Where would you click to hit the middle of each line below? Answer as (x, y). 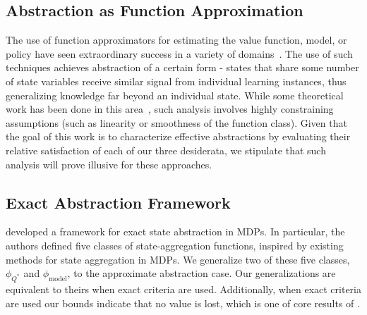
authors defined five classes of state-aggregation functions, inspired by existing (175, 245)
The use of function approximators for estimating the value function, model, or (176, 40)
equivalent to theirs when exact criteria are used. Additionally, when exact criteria (183, 289)
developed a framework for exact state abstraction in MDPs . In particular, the (175, 231)
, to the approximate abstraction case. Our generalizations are (201, 273)
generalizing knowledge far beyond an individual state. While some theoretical (175, 95)
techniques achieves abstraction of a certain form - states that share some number (182, 67)
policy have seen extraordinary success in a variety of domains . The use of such (179, 53)
